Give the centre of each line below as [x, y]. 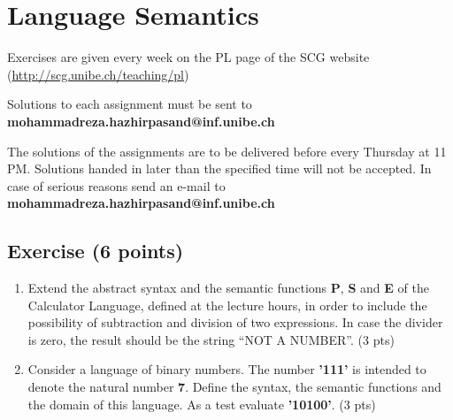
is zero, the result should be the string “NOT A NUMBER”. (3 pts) [211, 339]
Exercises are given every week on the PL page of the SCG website [188, 57]
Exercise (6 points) [96, 251]
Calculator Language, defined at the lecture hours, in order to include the [227, 305]
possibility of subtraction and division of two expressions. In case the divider [235, 322]
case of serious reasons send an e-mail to [116, 185]
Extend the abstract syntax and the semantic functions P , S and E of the [228, 288]
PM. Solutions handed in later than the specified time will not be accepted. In [219, 168]
